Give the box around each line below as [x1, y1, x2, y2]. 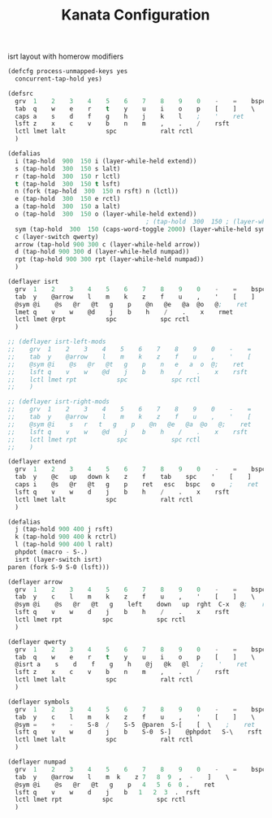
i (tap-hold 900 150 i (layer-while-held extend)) [15, 157, 197, 165]
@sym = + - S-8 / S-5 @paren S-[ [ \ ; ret [15, 720, 255, 729]
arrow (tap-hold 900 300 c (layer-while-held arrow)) [15, 240, 201, 249]
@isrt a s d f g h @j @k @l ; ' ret [15, 660, 248, 668]
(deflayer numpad [7, 758, 67, 766]
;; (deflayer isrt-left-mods [7, 337, 106, 346]
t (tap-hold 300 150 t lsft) [15, 180, 121, 188]
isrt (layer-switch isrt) [15, 555, 103, 563]
